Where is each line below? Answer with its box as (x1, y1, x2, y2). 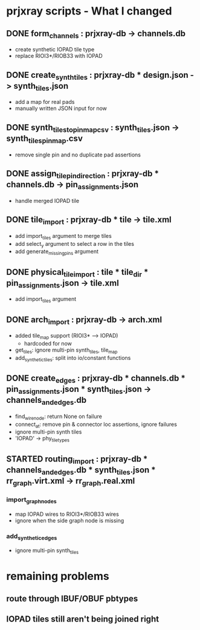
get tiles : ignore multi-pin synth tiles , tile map (15, 346, 118, 355)
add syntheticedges (6, 532, 57, 541)
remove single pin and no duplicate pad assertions (15, 151, 141, 158)
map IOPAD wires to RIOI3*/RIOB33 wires (15, 510, 119, 518)
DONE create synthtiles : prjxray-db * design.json (6, 69, 189, 82)
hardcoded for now (24, 339, 73, 347)
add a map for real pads (15, 98, 75, 106)
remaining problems (6, 570, 110, 583)
